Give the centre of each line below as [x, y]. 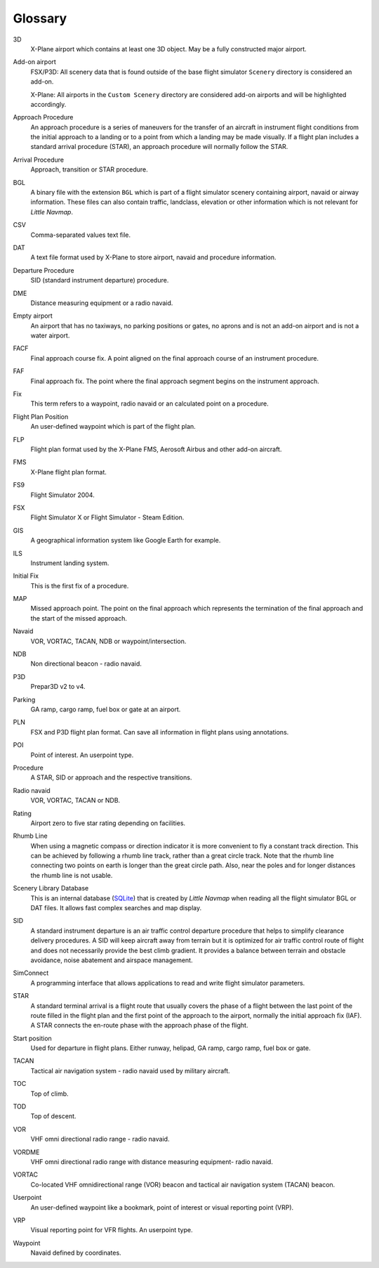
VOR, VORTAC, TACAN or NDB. [75, 801]
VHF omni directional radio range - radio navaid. [100, 1139]
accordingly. [48, 104]
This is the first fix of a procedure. [80, 586]
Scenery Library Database [51, 888]
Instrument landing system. [70, 563]
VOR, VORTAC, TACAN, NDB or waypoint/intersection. [108, 641]
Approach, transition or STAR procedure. [89, 169]
